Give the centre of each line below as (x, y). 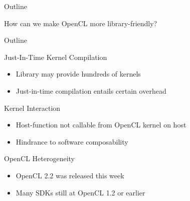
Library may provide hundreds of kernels (78, 74)
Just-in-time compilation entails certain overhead (91, 90)
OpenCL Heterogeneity (40, 158)
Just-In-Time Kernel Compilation (56, 57)
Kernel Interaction (32, 108)
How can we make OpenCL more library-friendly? (81, 23)
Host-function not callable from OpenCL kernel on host (101, 125)
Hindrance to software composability (72, 141)
